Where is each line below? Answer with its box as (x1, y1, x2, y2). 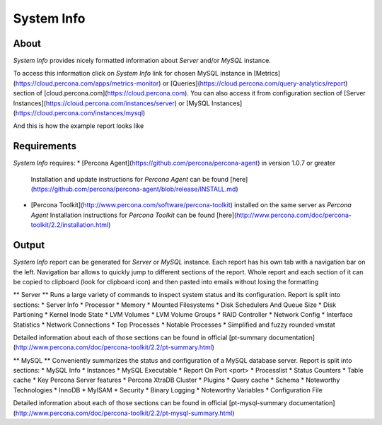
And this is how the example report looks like (13, 122, 144, 130)
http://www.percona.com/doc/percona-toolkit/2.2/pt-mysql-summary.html (15, 409, 233, 417)
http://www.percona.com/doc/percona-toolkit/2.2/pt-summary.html (15, 343, 212, 351)
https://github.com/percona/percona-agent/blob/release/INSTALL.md (33, 185, 236, 194)
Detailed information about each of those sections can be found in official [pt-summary (13, 333, 267, 342)
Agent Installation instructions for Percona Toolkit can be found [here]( (30, 211, 237, 219)
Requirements (13, 140, 77, 152)
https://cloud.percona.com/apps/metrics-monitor (15, 78, 159, 88)
